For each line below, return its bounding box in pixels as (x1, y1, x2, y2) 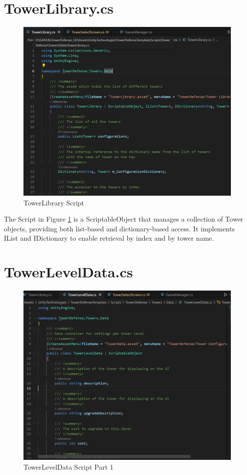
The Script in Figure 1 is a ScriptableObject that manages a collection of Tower (4, 214, 244, 224)
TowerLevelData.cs (4, 262, 133, 282)
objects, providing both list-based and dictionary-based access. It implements (4, 223, 235, 233)
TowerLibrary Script (23, 197, 85, 207)
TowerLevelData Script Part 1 (23, 461, 113, 472)
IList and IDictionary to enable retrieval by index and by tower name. (4, 233, 214, 243)
